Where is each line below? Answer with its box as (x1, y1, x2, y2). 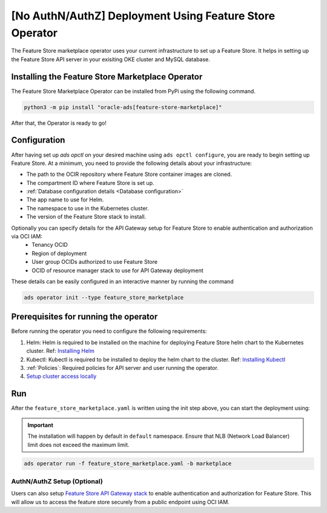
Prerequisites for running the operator (11, 312, 158, 322)
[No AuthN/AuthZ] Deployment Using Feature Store (11, 9, 276, 22)
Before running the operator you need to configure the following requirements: (11, 327, 207, 335)
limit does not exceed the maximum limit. (27, 441, 130, 448)
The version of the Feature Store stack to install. (26, 213, 147, 221)
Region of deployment (31, 249, 87, 257)
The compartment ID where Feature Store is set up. (26, 179, 154, 186)
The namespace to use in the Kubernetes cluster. (26, 204, 150, 212)
